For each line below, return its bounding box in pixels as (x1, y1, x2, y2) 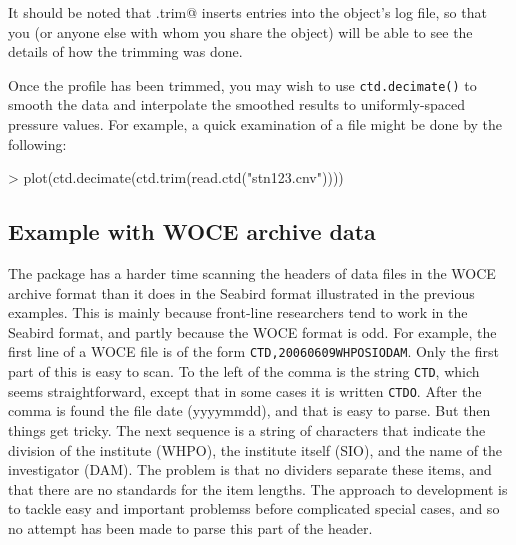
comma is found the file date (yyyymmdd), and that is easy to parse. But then (8, 400, 491, 421)
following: (8, 133, 67, 154)
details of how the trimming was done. (8, 41, 243, 62)
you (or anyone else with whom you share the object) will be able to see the (8, 21, 473, 42)
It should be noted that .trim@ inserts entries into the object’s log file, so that (8, 2, 487, 22)
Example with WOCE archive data (8, 216, 376, 247)
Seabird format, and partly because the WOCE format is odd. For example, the (8, 321, 497, 342)
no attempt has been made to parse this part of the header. (8, 517, 373, 538)
